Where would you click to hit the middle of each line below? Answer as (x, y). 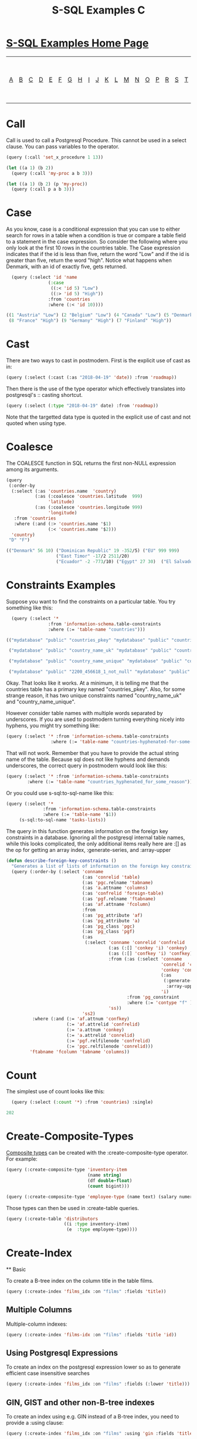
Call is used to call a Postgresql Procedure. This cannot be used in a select (96, 140)
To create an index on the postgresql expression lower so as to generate (93, 1367)
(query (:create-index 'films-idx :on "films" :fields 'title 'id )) (91, 1334)
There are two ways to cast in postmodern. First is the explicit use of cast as (98, 360)
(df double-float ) (110, 1181)
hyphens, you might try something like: (53, 725)
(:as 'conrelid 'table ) (111, 877)
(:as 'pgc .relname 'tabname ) (118, 882)
